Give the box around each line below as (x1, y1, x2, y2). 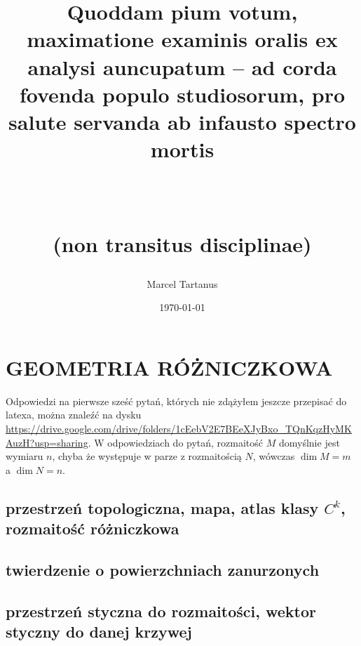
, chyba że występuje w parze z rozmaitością (52, 449, 242, 463)
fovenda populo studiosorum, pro (19, 79, 346, 108)
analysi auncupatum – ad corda (27, 52, 337, 81)
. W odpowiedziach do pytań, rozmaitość (88, 435, 264, 449)
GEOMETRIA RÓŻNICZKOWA (6, 352, 333, 381)
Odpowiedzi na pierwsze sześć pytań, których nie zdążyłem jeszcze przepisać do (6, 393, 347, 408)
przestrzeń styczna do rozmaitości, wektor (6, 600, 316, 621)
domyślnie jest (278, 435, 340, 449)
